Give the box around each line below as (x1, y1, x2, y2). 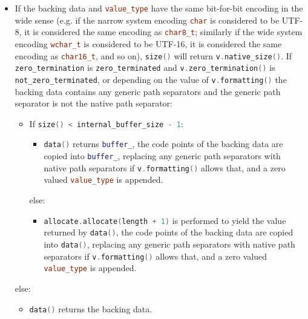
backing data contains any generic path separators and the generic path (15, 85, 281, 97)
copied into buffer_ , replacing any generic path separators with (44, 150, 281, 162)
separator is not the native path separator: (15, 97, 172, 110)
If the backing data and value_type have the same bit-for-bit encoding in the (15, 2, 303, 14)
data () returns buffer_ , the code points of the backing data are (44, 137, 283, 150)
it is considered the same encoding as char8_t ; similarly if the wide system (24, 25, 303, 38)
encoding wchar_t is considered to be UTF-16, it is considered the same (15, 37, 282, 50)
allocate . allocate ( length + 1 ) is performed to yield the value (44, 214, 286, 226)
